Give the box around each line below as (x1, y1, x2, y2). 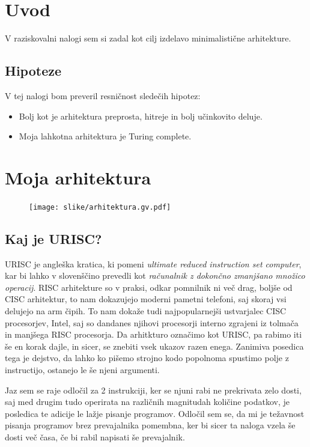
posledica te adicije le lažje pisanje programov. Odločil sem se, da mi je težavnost (5, 407, 305, 419)
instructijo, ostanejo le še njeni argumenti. (5, 363, 160, 376)
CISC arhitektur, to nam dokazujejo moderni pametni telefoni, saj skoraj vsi (5, 293, 287, 305)
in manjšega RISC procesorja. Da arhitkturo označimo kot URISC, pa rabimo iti (5, 328, 302, 341)
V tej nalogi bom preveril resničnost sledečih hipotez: (5, 89, 201, 102)
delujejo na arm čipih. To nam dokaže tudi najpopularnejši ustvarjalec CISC (5, 305, 287, 317)
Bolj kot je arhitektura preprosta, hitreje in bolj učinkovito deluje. (19, 109, 263, 122)
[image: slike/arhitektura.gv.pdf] (29, 202, 171, 211)
